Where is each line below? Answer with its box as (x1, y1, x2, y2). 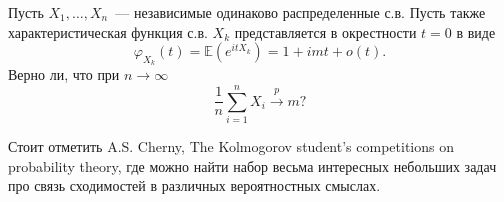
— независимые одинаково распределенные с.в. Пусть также (115, 2, 486, 22)
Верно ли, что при (8, 64, 120, 85)
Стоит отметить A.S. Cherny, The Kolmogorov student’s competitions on (8, 136, 454, 157)
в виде (456, 21, 496, 42)
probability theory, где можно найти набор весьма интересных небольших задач (8, 155, 497, 176)
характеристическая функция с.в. (8, 21, 208, 42)
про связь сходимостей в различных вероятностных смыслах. (8, 175, 381, 196)
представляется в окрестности (234, 21, 417, 42)
